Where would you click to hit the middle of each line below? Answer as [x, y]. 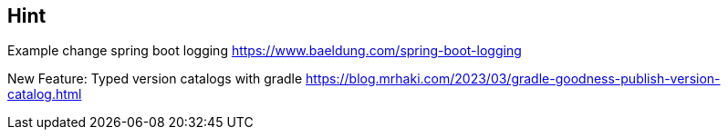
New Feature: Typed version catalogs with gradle [155, 79]
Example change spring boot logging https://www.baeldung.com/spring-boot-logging [265, 51]
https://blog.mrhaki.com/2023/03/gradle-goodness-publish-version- [513, 79]
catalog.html [45, 94]
